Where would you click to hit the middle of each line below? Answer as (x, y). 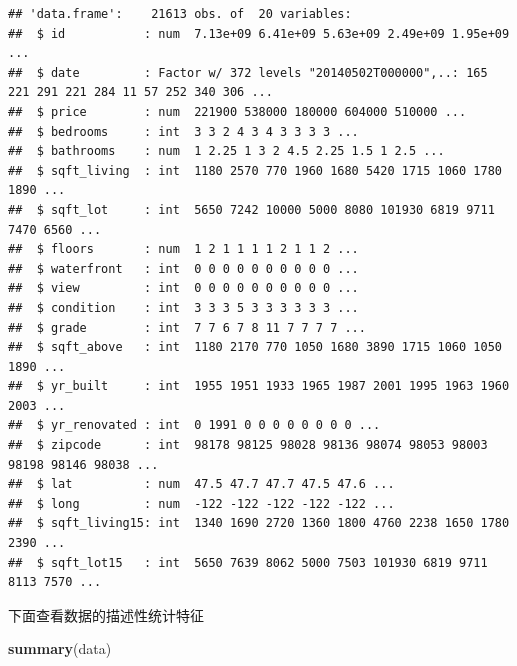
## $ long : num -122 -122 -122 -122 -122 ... (201, 503)
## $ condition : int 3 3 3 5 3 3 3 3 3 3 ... (183, 307)
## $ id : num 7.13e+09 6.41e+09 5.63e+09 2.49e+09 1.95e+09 (259, 33)
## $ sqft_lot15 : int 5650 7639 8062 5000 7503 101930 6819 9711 (248, 562)
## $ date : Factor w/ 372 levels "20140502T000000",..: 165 (248, 72)
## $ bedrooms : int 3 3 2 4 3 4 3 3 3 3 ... (183, 131)
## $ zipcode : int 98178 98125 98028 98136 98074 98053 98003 (248, 445)
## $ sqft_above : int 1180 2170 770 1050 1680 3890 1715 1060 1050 (255, 347)
